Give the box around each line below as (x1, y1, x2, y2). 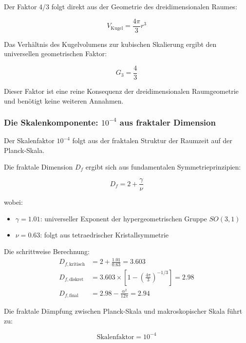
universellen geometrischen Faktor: (4, 48, 107, 59)
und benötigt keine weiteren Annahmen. (4, 95, 124, 106)
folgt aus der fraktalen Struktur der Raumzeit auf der (72, 135, 232, 146)
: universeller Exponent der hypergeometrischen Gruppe (40, 213, 207, 223)
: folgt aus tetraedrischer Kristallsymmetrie (40, 230, 169, 240)
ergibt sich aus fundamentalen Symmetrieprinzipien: (85, 161, 241, 171)
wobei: (4, 197, 23, 207)
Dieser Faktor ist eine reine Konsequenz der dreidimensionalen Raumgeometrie (4, 86, 239, 96)
